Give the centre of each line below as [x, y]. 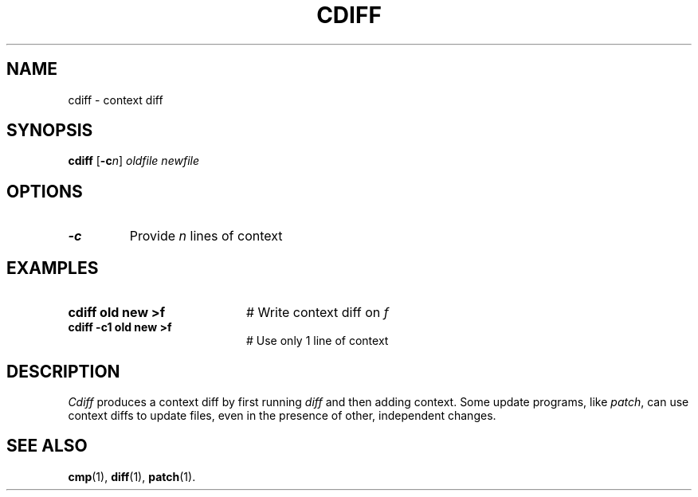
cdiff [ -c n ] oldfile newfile [133, 161]
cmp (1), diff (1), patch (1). [132, 476]
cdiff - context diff [116, 100]
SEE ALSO [47, 446]
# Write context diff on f [317, 313]
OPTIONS [45, 191]
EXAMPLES [53, 268]
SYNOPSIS [50, 131]
